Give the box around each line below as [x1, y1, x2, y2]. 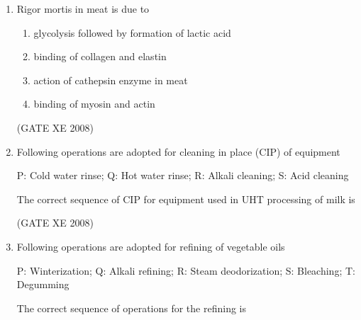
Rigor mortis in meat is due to [16, 1, 150, 16]
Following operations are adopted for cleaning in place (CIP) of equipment [16, 144, 340, 159]
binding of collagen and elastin [33, 49, 167, 64]
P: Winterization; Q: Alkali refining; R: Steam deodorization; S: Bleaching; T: [16, 263, 355, 278]
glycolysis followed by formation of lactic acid [33, 25, 231, 40]
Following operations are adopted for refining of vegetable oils [16, 239, 285, 253]
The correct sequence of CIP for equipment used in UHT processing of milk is [16, 191, 355, 206]
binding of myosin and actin [33, 96, 155, 111]
